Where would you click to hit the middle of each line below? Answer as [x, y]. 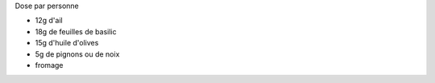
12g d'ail [49, 21]
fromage [49, 65]
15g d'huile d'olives [67, 43]
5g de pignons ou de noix [77, 54]
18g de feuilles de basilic [76, 31]
